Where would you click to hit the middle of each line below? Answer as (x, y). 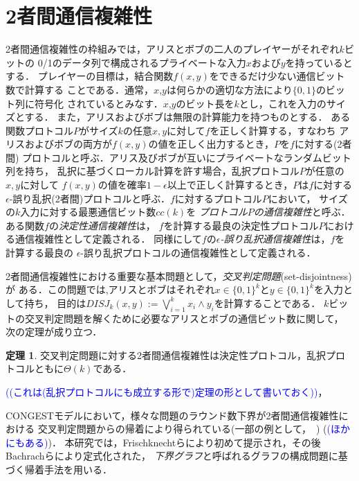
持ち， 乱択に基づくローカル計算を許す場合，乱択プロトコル (162, 171)
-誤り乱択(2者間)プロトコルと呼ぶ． (90, 198)
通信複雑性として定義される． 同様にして (108, 239)
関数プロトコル (39, 130)
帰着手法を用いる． (68, 469)
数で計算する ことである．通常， (80, 89)
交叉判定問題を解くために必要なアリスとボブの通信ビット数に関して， (184, 318)
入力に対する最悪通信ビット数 (88, 212)
